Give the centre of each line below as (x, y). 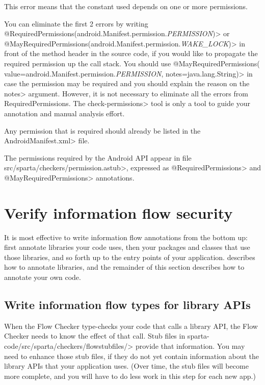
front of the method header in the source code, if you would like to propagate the (131, 53)
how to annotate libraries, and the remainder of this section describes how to (124, 267)
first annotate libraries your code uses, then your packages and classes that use (127, 247)
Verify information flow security (118, 212)
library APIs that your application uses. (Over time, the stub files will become (126, 366)
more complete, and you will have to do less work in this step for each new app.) (130, 376)
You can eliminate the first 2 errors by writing (76, 23)
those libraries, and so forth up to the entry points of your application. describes (130, 257)
